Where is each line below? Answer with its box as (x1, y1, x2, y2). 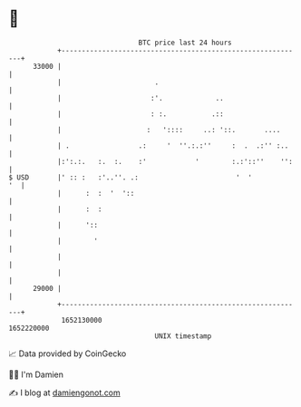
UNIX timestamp (154, 331, 212, 341)
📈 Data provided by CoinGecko (8, 348, 127, 359)
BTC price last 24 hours (138, 38, 232, 47)
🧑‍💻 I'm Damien (8, 369, 64, 380)
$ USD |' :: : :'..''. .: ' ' (8, 172, 253, 182)
